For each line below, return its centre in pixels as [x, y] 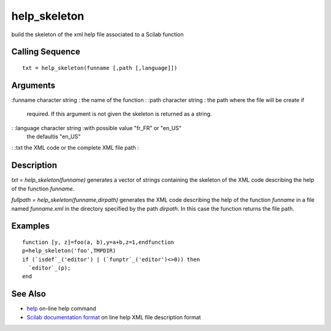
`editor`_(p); [50, 268]
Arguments [33, 85]
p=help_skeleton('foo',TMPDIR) [69, 251]
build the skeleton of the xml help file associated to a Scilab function [97, 34]
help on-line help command [61, 309]
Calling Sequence [46, 52]
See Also [29, 294]
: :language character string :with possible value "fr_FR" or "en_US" [97, 128]
